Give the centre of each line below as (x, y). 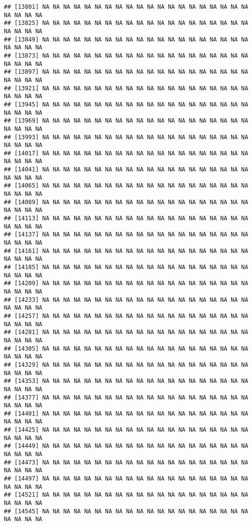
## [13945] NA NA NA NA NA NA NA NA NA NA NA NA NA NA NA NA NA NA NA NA (126, 104)
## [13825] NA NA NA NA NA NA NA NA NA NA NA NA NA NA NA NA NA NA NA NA (126, 23)
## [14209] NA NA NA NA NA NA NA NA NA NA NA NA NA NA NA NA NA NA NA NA (126, 283)
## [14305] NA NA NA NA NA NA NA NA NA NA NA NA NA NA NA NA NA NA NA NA (126, 348)
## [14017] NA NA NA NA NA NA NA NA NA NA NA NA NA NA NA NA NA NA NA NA (126, 153)
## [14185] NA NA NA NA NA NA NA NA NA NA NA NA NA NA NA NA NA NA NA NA (126, 267)
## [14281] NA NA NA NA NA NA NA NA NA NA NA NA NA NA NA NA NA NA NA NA (126, 332)
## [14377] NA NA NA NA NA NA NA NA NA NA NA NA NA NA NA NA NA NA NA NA (126, 397)
